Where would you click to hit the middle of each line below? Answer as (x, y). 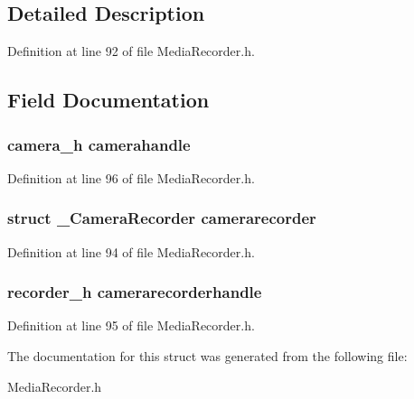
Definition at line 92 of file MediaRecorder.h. (131, 51)
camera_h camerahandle (99, 144)
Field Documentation (108, 100)
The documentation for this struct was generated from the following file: (207, 356)
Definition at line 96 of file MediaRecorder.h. (131, 177)
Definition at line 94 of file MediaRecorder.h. (131, 251)
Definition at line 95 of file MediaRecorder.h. (131, 325)
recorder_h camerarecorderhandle (135, 292)
